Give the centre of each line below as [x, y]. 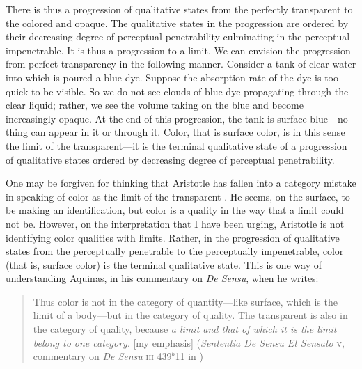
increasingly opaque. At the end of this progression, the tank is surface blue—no [177, 118]
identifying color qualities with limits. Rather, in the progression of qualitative [173, 237]
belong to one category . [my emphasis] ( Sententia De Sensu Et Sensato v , [189, 342]
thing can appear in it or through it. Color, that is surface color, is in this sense [175, 132]
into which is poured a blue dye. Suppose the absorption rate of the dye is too [172, 77]
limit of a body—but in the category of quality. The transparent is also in [190, 315]
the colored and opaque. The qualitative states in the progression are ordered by [177, 23]
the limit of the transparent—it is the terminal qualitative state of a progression [176, 145]
